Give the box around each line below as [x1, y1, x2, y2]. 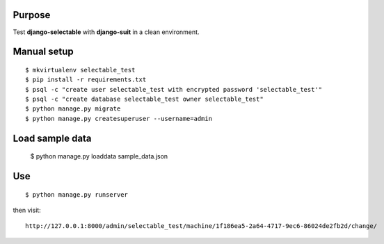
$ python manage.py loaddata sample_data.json [30, 152, 168, 161]
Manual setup [13, 46, 74, 58]
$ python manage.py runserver [25, 190, 129, 198]
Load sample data [13, 132, 92, 144]
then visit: [13, 206, 41, 215]
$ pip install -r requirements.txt [25, 76, 147, 83]
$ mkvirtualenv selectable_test [25, 66, 136, 74]
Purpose [13, 9, 51, 21]
